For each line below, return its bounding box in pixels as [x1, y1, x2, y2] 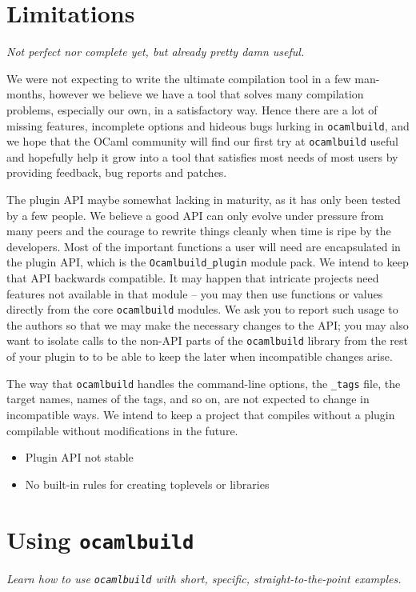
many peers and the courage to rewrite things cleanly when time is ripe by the [6, 222, 391, 239]
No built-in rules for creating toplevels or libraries [25, 475, 270, 492]
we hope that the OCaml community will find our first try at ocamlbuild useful [6, 133, 398, 150]
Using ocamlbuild [6, 522, 194, 555]
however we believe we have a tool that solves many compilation [49, 86, 364, 102]
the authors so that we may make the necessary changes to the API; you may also [6, 316, 409, 333]
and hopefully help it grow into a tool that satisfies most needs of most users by [6, 148, 398, 165]
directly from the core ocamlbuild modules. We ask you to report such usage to [6, 301, 398, 318]
